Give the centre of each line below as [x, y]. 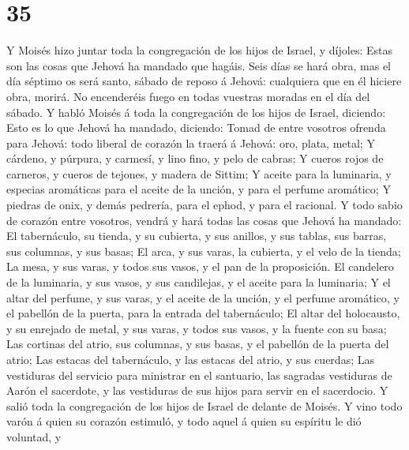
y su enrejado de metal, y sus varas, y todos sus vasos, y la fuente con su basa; [197, 328]
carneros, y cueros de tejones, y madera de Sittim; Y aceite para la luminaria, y [199, 173]
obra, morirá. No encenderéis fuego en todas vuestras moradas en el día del [188, 96]
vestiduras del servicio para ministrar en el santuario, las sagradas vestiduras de [199, 375]
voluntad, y [34, 436]
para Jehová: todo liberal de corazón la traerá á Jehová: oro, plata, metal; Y [191, 142]
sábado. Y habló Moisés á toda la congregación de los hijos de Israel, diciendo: [196, 112]
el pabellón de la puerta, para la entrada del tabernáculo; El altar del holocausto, [203, 313]
